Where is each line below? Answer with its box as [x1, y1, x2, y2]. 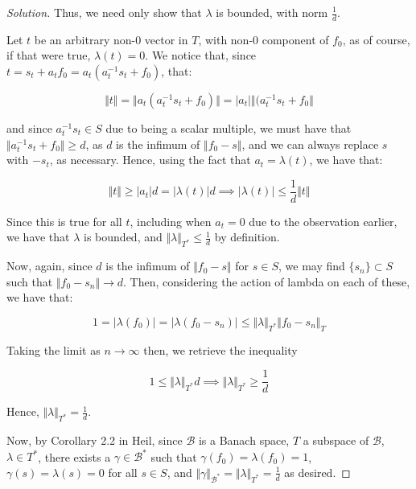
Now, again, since [6, 257, 93, 274]
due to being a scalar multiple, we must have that [105, 120, 352, 137]
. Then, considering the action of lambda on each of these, [123, 273, 410, 290]
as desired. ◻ [284, 463, 351, 480]
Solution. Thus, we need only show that [6, 4, 202, 20]
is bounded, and [84, 228, 163, 245]
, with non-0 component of [198, 31, 329, 47]
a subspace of [303, 432, 369, 449]
